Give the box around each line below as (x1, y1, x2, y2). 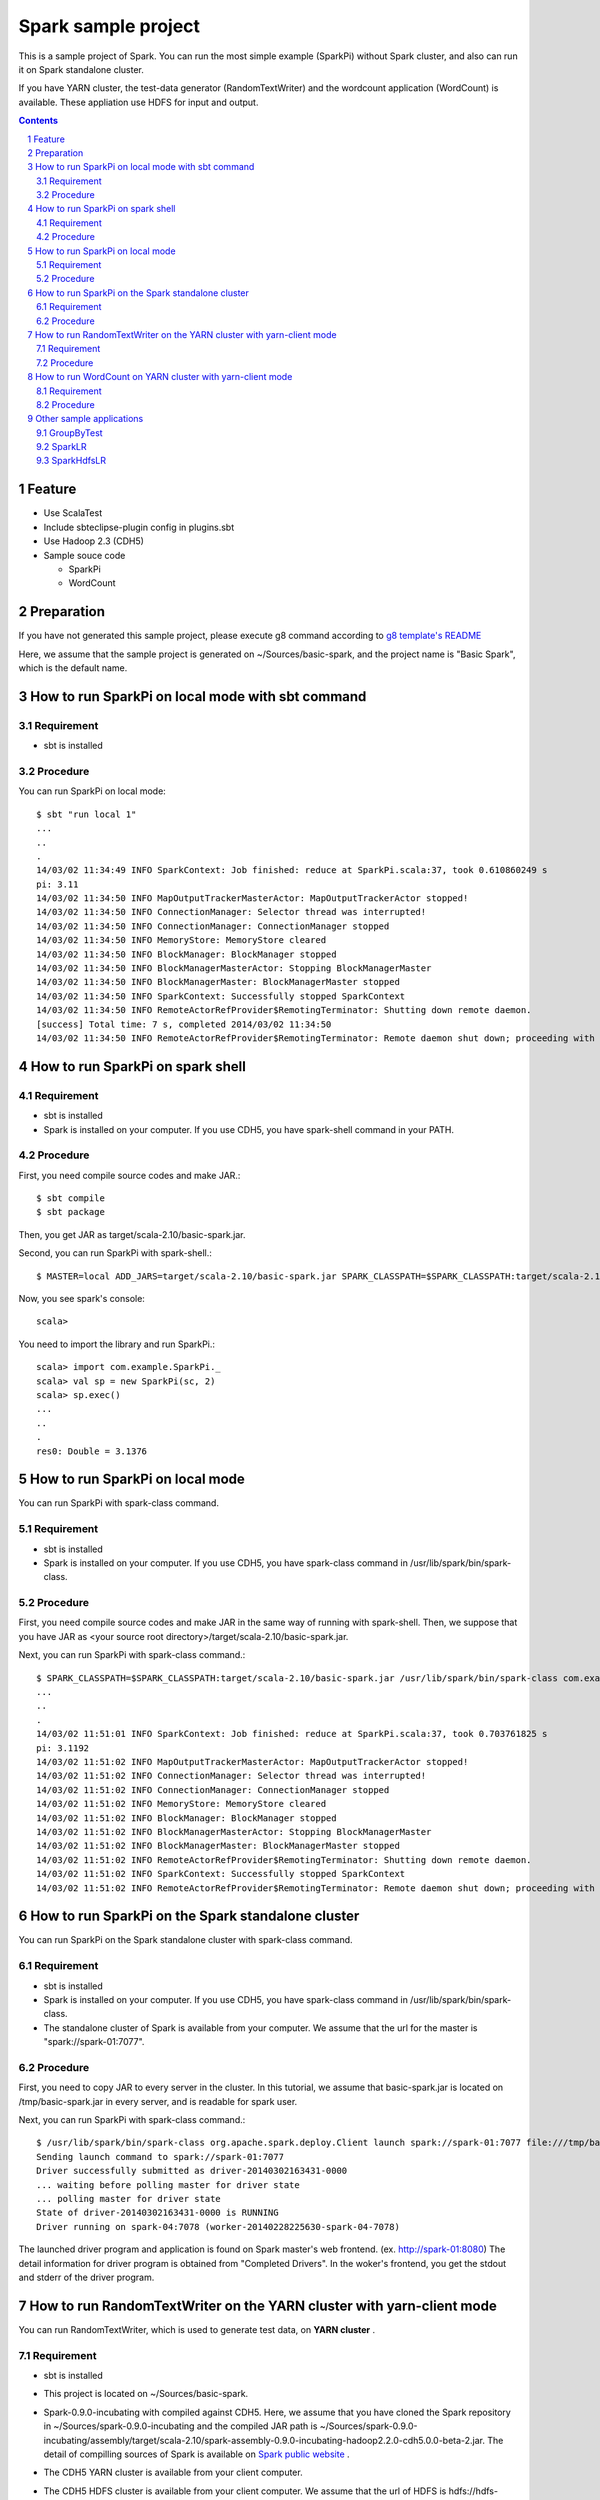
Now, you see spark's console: (18, 1293, 145, 1304)
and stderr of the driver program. (18, 2271, 155, 2283)
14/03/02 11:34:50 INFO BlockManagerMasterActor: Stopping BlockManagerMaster (36, 963, 432, 974)
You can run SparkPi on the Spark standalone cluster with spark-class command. (18, 1934, 354, 1946)
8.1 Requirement (36, 385, 102, 397)
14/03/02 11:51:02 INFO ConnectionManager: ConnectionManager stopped (36, 1784, 390, 1795)
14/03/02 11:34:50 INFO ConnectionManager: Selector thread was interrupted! (36, 906, 427, 918)
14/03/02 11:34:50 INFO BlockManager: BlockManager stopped (36, 948, 337, 960)
